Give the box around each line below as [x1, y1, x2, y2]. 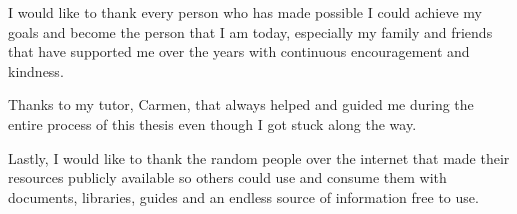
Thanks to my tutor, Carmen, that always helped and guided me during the [8, 94, 474, 115]
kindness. [8, 60, 64, 81]
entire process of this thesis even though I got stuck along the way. [8, 113, 417, 134]
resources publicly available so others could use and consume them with [8, 167, 447, 188]
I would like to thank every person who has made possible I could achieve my [8, 2, 483, 22]
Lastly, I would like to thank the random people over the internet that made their [8, 147, 510, 168]
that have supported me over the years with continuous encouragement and [8, 41, 470, 62]
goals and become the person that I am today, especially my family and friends [8, 21, 493, 42]
